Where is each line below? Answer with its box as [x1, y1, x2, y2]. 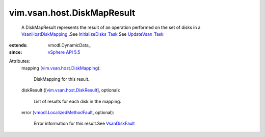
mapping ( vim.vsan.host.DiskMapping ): [21, 65, 101, 71]
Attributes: [9, 58, 30, 64]
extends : [9, 42, 28, 48]
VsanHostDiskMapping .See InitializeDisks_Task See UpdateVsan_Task [21, 31, 164, 37]
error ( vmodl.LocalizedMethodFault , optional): [21, 110, 115, 115]
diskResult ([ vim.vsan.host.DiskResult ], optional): [21, 87, 121, 93]
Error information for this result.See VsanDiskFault [33, 120, 135, 127]
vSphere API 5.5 [48, 49, 80, 55]
